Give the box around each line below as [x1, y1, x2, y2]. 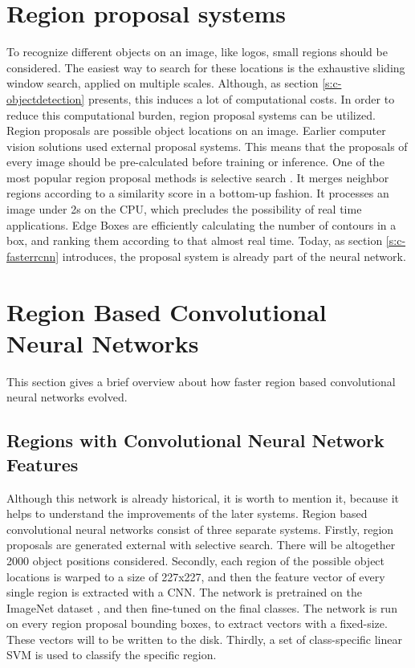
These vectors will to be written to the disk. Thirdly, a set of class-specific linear [6, 630, 402, 647]
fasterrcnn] [6, 247, 59, 264]
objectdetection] [6, 90, 85, 107]
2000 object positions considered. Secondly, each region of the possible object [6, 552, 385, 568]
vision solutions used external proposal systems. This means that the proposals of [6, 137, 408, 154]
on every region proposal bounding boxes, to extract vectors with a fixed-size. [6, 615, 388, 632]
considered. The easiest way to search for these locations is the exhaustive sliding [6, 59, 405, 75]
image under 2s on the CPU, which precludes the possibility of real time [6, 201, 362, 218]
